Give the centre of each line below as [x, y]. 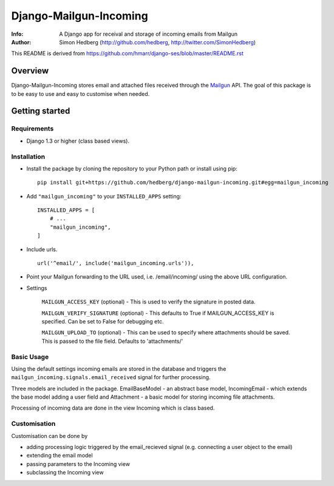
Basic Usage [30, 357]
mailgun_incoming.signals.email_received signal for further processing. [111, 377]
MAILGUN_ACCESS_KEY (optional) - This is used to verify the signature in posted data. [148, 302]
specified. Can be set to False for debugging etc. [103, 321]
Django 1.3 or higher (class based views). [78, 141]
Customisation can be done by [49, 436]
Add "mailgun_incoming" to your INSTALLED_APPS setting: [104, 196]
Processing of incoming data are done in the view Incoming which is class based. [113, 408]
